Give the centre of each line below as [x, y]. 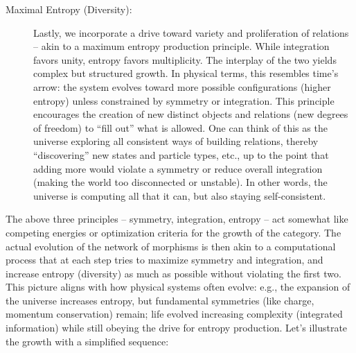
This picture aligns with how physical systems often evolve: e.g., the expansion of [178, 287]
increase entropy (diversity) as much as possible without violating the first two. [173, 273]
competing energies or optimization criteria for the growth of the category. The [173, 232]
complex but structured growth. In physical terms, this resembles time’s [186, 73]
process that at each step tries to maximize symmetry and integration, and [164, 260]
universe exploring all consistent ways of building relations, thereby [176, 141]
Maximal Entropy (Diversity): [69, 9]
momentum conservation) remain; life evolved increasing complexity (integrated [174, 314]
